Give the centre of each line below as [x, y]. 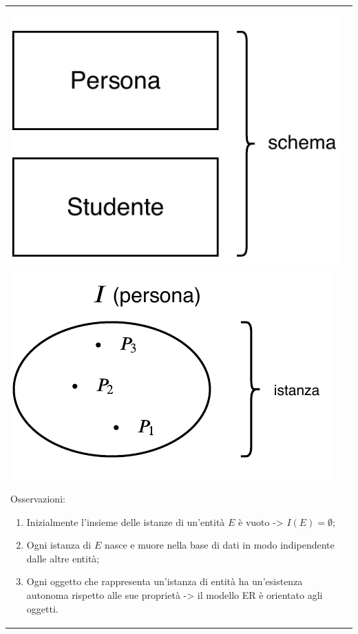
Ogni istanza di [59, 545]
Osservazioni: [38, 498]
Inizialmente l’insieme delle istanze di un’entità [126, 521]
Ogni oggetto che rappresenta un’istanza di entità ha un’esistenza [165, 581]
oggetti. [42, 608]
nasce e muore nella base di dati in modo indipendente [219, 545]
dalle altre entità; [63, 558]
